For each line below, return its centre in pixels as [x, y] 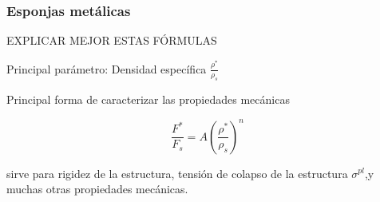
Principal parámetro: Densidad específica [107, 68]
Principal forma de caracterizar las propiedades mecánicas [148, 99]
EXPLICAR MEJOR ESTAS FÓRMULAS [112, 40]
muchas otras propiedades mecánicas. [97, 189]
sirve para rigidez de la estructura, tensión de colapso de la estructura [177, 173]
